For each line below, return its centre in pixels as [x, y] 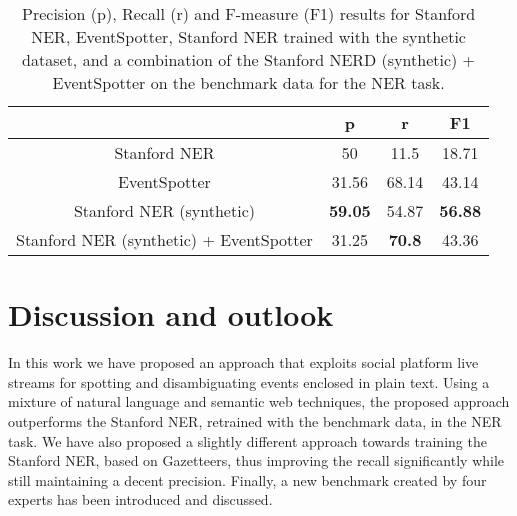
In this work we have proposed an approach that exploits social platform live [243, 362]
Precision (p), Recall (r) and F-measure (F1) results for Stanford [249, 13]
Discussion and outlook [171, 314]
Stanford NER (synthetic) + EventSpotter [164, 239]
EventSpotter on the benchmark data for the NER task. [248, 82]
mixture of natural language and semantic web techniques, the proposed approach [259, 401]
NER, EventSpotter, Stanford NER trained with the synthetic [248, 36]
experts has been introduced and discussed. [140, 499]
